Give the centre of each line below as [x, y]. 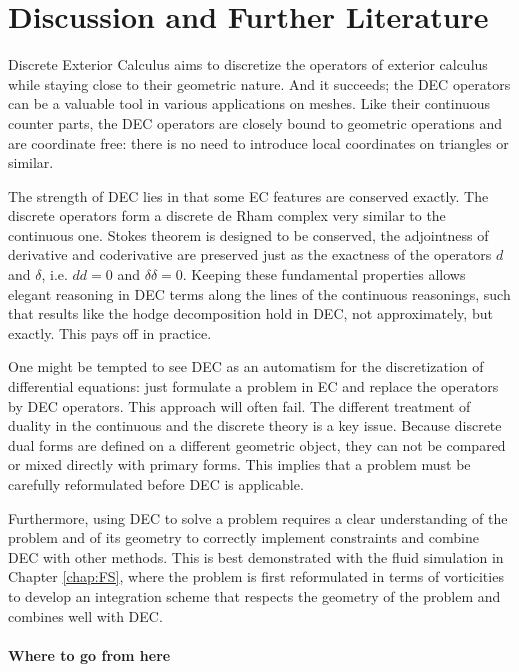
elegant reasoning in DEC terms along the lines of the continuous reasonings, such [259, 293]
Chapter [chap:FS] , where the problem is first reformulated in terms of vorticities [256, 576]
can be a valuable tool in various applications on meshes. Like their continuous [249, 103]
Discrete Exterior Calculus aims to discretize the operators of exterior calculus [248, 64]
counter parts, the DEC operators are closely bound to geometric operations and [255, 122]
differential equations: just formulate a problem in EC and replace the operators [253, 386]
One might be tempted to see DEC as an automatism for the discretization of [246, 366]
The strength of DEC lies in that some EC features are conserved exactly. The [248, 195]
